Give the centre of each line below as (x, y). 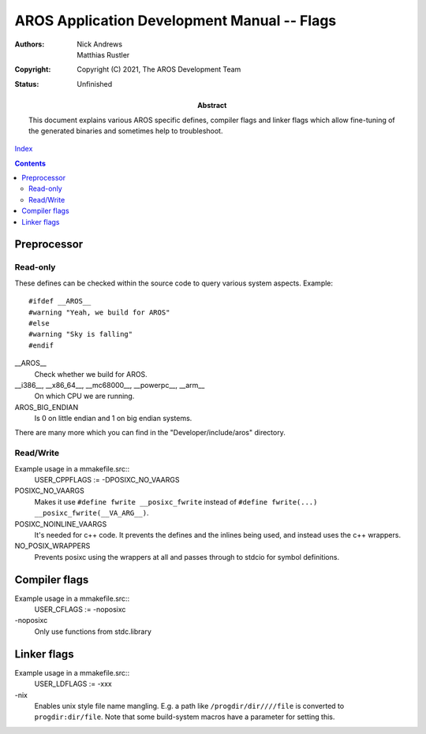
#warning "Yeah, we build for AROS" (99, 312)
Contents (30, 163)
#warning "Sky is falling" (81, 334)
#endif (41, 345)
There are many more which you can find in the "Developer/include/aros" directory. (150, 433)
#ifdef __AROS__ (60, 301)
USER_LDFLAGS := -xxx (73, 684)
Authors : (30, 44)
